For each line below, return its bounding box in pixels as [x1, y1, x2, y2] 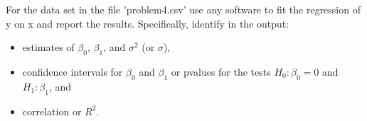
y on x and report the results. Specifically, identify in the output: [6, 16, 289, 30]
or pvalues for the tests [171, 64, 271, 79]
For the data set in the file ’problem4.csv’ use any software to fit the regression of [6, 2, 361, 16]
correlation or [22, 103, 82, 118]
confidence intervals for [22, 64, 123, 79]
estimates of [22, 40, 75, 54]
